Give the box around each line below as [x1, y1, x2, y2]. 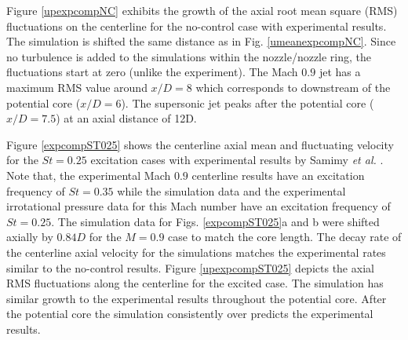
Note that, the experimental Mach [6, 166, 171, 183]
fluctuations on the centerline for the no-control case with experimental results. [6, 17, 387, 34]
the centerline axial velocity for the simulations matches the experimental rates [6, 243, 386, 260]
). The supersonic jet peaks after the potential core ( [121, 94, 374, 111]
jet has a [319, 64, 361, 80]
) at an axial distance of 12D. [56, 110, 197, 126]
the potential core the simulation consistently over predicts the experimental [6, 305, 373, 322]
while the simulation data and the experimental [117, 182, 346, 199]
